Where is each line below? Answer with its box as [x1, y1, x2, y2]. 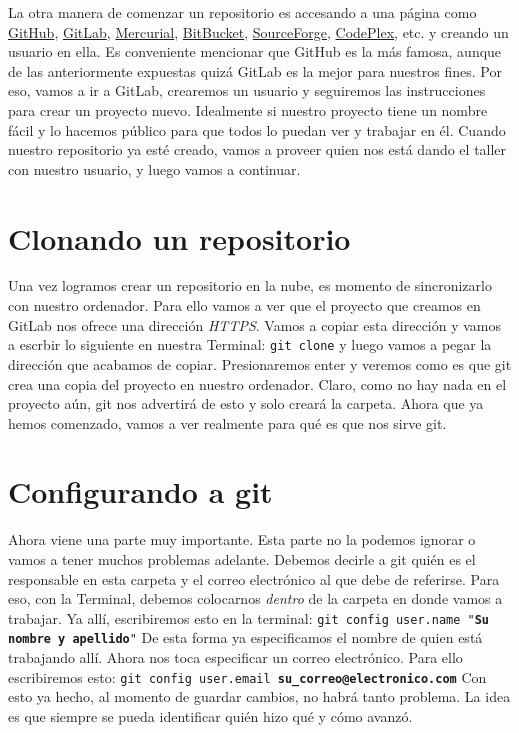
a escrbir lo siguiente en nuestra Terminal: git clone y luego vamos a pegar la [8, 334, 492, 355]
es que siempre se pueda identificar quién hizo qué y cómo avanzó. [8, 705, 413, 726]
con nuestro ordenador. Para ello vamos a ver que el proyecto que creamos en [8, 295, 481, 316]
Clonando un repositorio [8, 217, 351, 258]
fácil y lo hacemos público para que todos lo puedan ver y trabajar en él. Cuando [8, 119, 506, 140]
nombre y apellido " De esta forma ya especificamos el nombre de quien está [8, 627, 483, 648]
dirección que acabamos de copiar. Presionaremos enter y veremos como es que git [8, 353, 512, 374]
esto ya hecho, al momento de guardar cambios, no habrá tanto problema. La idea [8, 686, 511, 707]
